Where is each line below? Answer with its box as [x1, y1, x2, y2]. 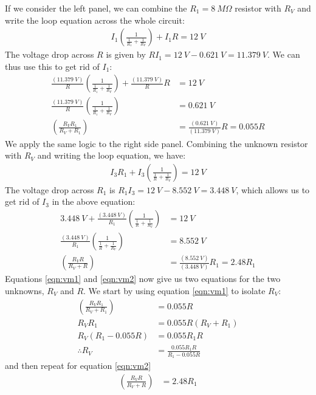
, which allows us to [236, 183, 310, 196]
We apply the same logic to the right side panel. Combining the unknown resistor [5, 137, 308, 149]
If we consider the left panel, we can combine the [5, 2, 187, 14]
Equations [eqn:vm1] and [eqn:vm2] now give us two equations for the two [5, 272, 281, 285]
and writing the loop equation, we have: [37, 149, 186, 162]
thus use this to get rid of [5, 60, 100, 72]
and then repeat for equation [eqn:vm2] [5, 359, 151, 372]
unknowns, [5, 284, 44, 297]
